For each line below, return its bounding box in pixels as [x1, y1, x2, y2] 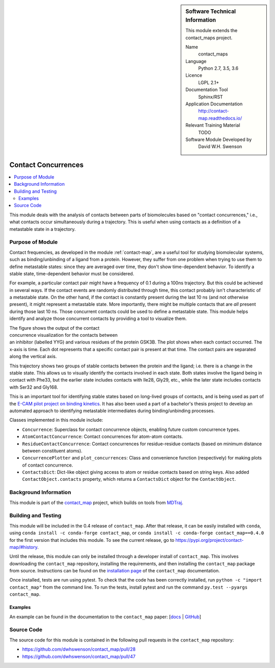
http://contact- [198, 108, 229, 114]
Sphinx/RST [198, 94, 224, 100]
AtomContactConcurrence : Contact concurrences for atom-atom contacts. [22, 433, 183, 440]
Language [185, 58, 207, 64]
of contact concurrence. [22, 462, 73, 468]
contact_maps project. [185, 35, 233, 41]
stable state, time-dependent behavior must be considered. [9, 270, 134, 277]
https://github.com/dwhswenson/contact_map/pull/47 [22, 653, 136, 659]
